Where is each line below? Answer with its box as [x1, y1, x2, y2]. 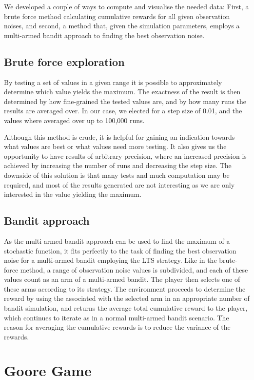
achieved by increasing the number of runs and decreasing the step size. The [4, 160, 232, 170]
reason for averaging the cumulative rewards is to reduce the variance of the [4, 322, 231, 332]
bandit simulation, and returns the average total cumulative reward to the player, [4, 303, 248, 313]
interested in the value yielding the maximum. [4, 189, 142, 199]
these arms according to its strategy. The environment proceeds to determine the [4, 283, 246, 294]
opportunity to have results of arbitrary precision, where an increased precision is [4, 150, 247, 161]
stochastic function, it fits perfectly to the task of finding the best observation [4, 245, 236, 255]
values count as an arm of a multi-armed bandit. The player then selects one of [4, 274, 240, 284]
